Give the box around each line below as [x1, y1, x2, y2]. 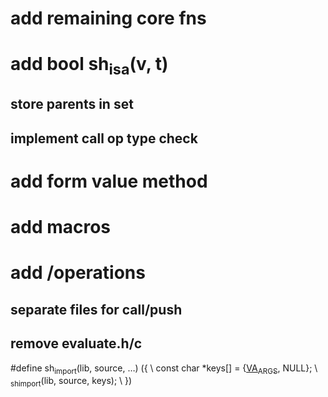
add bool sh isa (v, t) [10, 53, 169, 79]
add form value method [10, 170, 208, 192]
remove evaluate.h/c [10, 335, 143, 352]
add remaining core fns [10, 7, 207, 30]
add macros [10, 216, 112, 239]
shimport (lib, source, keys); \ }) [10, 375, 133, 389]
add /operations [10, 262, 146, 284]
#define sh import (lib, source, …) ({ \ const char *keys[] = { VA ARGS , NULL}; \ [10, 362, 318, 376]
